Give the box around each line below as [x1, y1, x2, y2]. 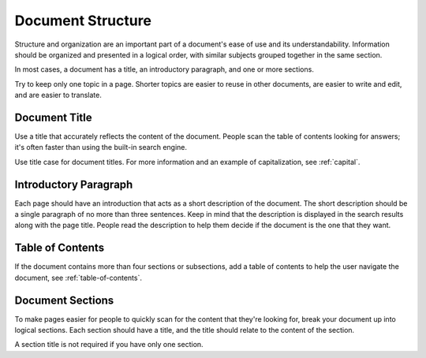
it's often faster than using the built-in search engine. [14, 143, 188, 152]
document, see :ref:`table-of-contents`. [14, 273, 142, 282]
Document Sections [14, 293, 114, 307]
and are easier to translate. [14, 91, 102, 100]
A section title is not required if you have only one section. [14, 340, 204, 349]
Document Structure [14, 12, 151, 29]
